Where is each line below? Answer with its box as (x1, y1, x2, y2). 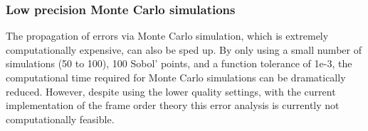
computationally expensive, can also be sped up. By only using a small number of (6, 42, 362, 57)
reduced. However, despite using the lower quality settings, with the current (6, 84, 336, 98)
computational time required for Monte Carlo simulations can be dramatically (6, 70, 346, 84)
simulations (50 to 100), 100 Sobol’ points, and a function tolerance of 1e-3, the (6, 56, 352, 71)
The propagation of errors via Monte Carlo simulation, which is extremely (6, 28, 329, 43)
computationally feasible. (6, 111, 115, 126)
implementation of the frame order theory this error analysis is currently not (6, 98, 340, 113)
